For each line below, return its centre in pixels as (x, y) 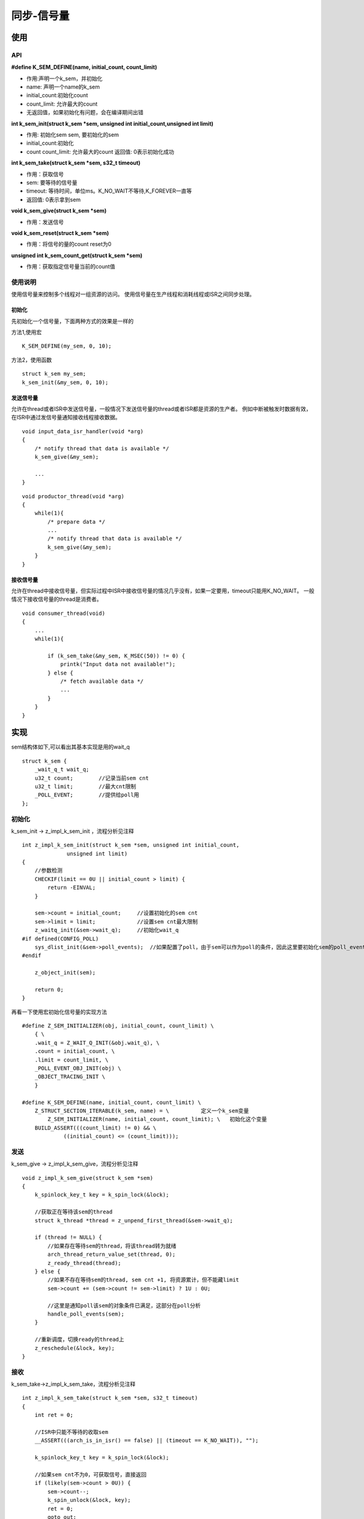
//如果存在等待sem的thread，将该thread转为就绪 (112, 1246)
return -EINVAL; (72, 888)
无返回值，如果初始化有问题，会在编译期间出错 (85, 112)
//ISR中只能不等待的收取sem (71, 1432)
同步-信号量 (40, 16)
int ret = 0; (54, 1415)
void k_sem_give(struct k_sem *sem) (59, 211)
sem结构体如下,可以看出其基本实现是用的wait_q (71, 747)
